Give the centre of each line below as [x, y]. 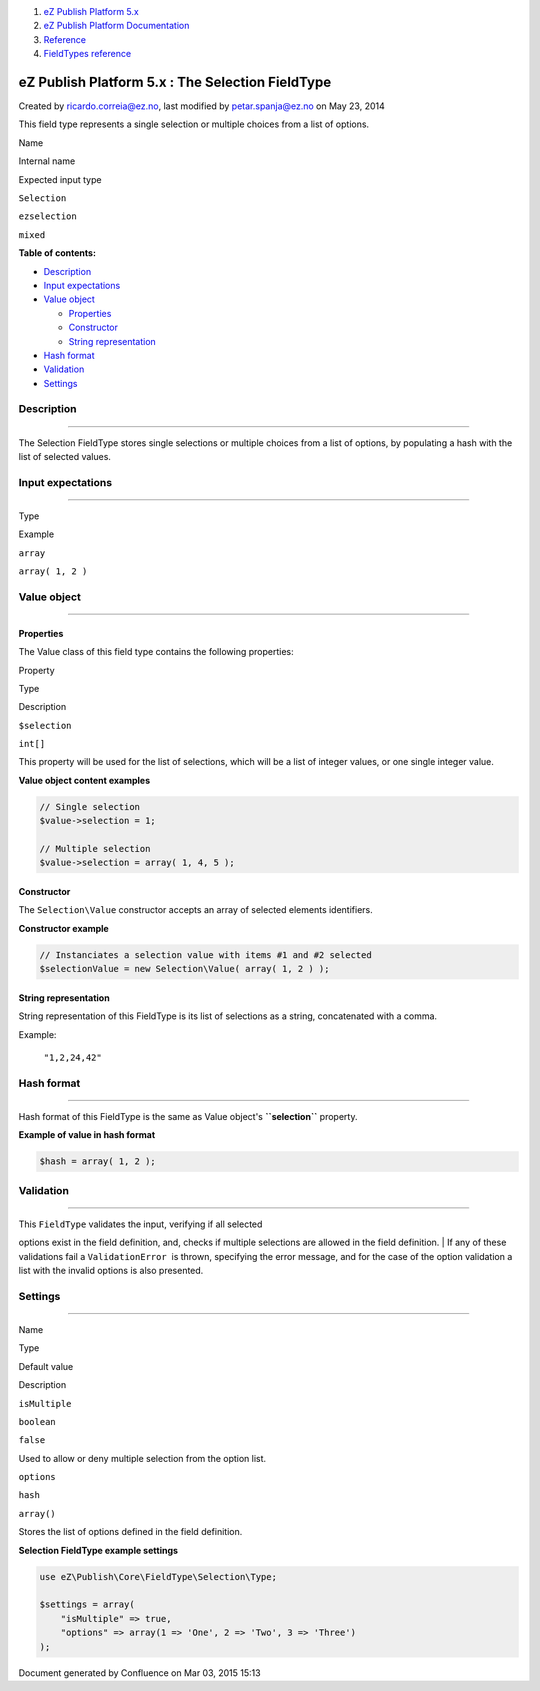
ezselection [47, 216]
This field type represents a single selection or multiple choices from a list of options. [194, 124]
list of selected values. [65, 457]
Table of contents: [57, 253]
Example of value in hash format [87, 1135]
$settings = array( [87, 1604]
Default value [46, 1366]
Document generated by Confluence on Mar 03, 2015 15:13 [139, 1672]
